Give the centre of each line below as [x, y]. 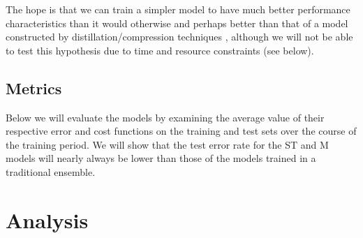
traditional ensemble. [51, 171]
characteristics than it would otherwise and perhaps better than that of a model [177, 23]
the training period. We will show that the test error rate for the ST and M [167, 144]
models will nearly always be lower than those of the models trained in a [161, 158]
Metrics [34, 88]
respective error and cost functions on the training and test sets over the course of [181, 131]
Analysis [47, 220]
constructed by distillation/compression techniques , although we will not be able [179, 37]
